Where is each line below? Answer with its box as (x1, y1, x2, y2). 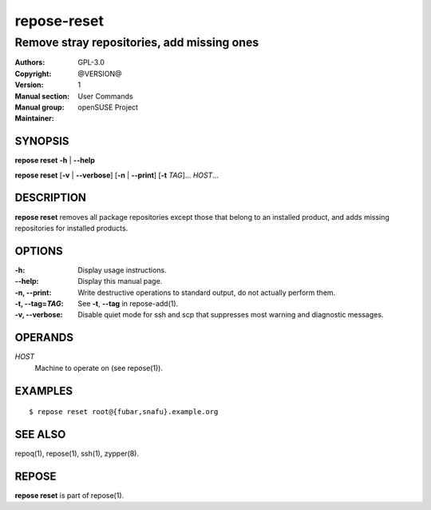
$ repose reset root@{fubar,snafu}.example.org (29, 408, 219, 416)
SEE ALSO (14, 428, 66, 441)
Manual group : (14, 102, 65, 112)
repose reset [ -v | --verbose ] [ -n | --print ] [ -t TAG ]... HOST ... (14, 170, 219, 180)
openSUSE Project (77, 102, 139, 112)
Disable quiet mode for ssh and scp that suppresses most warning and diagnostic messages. (77, 310, 384, 320)
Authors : (14, 58, 45, 67)
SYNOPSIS (14, 134, 69, 148)
